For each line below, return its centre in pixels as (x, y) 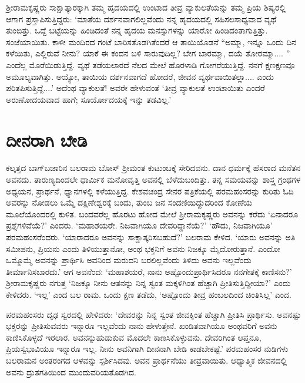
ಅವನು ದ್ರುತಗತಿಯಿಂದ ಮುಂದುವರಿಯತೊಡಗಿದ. (71, 372)
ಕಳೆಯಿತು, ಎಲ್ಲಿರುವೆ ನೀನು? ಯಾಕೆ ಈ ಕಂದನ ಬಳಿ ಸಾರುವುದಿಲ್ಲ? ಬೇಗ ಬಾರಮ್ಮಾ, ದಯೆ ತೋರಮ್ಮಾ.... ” (148, 53)
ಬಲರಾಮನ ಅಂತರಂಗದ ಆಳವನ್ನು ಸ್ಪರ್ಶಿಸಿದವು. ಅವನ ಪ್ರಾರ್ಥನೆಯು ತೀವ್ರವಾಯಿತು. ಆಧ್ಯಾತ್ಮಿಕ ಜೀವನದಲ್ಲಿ (147, 360)
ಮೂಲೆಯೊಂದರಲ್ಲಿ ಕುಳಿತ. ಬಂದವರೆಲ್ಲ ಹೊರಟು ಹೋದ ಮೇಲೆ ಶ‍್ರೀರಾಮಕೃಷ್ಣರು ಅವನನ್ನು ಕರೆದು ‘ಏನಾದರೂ (152, 214)
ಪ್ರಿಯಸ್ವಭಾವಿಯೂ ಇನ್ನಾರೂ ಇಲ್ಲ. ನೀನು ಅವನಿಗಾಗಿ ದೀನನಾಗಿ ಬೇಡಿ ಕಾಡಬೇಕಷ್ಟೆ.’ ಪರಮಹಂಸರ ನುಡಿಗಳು (147, 349)
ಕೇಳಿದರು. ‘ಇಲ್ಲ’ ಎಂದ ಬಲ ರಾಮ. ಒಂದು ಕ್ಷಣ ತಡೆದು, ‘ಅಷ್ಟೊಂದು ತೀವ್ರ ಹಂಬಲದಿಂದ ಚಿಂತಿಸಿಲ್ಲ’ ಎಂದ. (149, 294)
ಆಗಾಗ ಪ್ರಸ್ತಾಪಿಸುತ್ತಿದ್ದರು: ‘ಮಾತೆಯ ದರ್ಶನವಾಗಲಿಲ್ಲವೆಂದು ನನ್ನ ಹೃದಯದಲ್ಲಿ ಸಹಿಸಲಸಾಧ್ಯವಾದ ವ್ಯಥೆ (141, 19)
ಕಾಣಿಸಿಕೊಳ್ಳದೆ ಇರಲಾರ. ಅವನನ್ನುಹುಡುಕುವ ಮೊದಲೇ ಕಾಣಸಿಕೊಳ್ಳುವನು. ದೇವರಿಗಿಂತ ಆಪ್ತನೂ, (134, 337)
